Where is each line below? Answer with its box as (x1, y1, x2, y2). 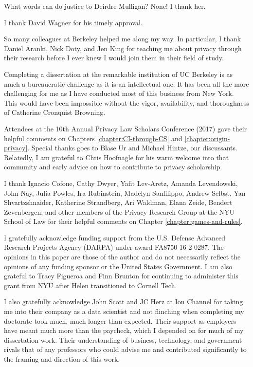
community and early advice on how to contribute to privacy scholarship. (4, 162, 222, 172)
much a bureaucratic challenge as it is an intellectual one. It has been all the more (4, 78, 249, 89)
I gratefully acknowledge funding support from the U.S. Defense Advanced (4, 232, 226, 242)
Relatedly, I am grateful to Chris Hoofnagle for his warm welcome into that (4, 152, 229, 162)
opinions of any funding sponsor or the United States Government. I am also (4, 261, 233, 271)
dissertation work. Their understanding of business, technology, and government (4, 334, 242, 345)
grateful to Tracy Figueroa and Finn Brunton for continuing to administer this (4, 271, 238, 281)
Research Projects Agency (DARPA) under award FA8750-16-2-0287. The (4, 242, 224, 252)
